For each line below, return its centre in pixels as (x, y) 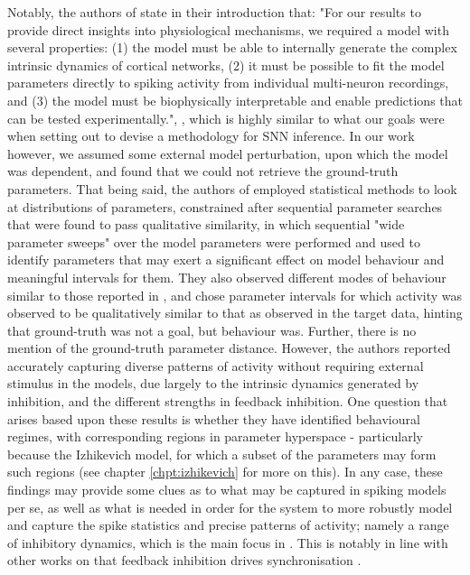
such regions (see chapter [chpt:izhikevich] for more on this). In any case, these (225, 472)
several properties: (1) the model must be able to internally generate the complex (232, 47)
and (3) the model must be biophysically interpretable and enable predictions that (235, 100)
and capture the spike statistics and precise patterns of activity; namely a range (228, 525)
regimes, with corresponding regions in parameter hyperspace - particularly (215, 436)
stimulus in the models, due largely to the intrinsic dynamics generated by (213, 383)
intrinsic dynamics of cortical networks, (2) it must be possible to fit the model (226, 65)
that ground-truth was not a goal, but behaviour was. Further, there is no (212, 330)
